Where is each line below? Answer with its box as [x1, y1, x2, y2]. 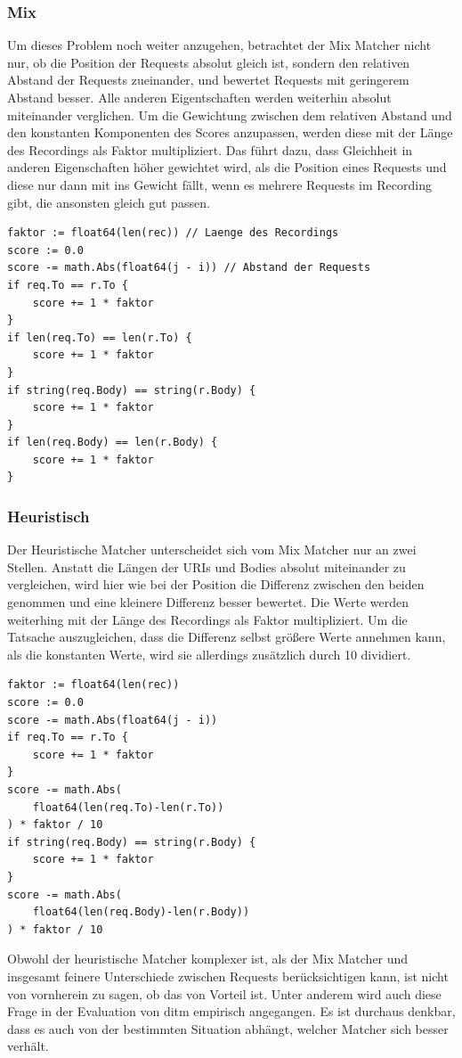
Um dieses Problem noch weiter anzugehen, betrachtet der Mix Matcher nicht [7, 36, 432, 54]
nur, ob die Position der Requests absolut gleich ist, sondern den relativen [7, 53, 410, 71]
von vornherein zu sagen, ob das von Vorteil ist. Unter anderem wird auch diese [7, 984, 442, 1003]
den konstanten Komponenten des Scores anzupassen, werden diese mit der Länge [7, 123, 453, 142]
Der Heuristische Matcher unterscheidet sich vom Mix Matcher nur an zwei [7, 540, 417, 559]
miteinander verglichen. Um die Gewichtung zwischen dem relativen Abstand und [7, 105, 452, 124]
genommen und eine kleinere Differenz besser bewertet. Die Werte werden [7, 593, 409, 611]
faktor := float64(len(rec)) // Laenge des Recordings [7, 226, 339, 240]
